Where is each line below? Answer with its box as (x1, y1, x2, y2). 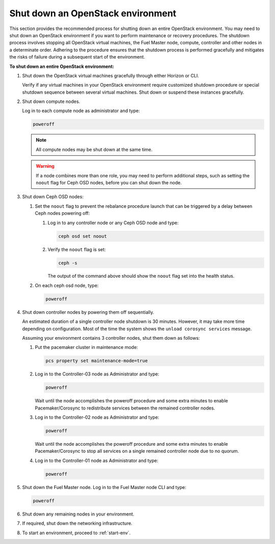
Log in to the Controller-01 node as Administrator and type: (35, 457, 158, 464)
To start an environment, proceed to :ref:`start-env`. (22, 530, 131, 536)
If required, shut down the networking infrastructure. (22, 520, 132, 527)
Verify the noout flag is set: (47, 246, 106, 252)
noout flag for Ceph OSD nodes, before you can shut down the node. (36, 179, 182, 185)
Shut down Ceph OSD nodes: (22, 194, 84, 200)
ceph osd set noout (58, 233, 107, 239)
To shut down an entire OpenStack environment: (9, 63, 115, 69)
